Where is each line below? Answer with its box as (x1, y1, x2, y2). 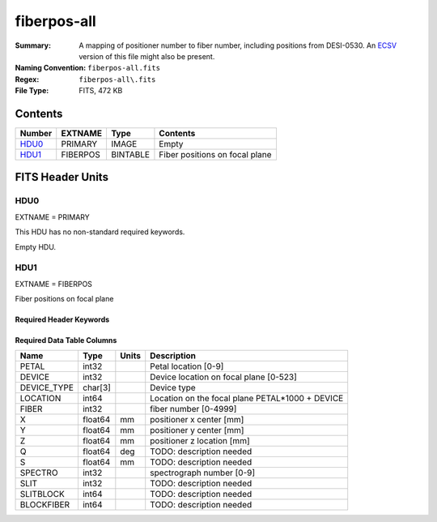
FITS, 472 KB (78, 86, 123, 96)
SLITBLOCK (19, 489, 65, 500)
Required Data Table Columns (15, 336, 117, 345)
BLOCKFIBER (19, 499, 70, 511)
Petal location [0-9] (150, 361, 224, 372)
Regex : (15, 74, 40, 84)
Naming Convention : (15, 63, 87, 73)
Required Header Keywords (15, 314, 110, 324)
